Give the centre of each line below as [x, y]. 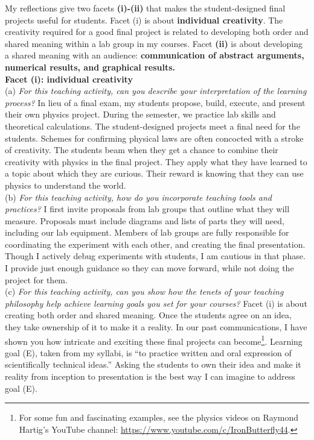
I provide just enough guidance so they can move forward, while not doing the [149, 268]
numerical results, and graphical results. [90, 67]
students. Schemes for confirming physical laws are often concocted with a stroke [154, 138]
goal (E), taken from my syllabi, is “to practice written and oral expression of [148, 352]
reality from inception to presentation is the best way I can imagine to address [150, 376]
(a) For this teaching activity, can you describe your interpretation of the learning [156, 91]
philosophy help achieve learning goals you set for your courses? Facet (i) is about [156, 303]
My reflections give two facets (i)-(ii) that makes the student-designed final [145, 8]
